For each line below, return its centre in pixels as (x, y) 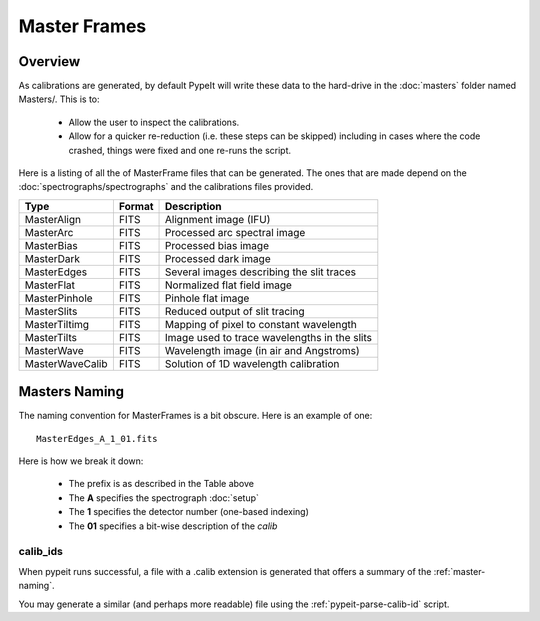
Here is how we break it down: (81, 461)
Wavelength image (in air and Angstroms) (262, 350)
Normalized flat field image (228, 285)
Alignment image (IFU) (218, 219)
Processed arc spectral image (235, 232)
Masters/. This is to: (59, 99)
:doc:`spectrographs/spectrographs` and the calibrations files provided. (166, 187)
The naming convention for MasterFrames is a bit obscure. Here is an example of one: (195, 416)
